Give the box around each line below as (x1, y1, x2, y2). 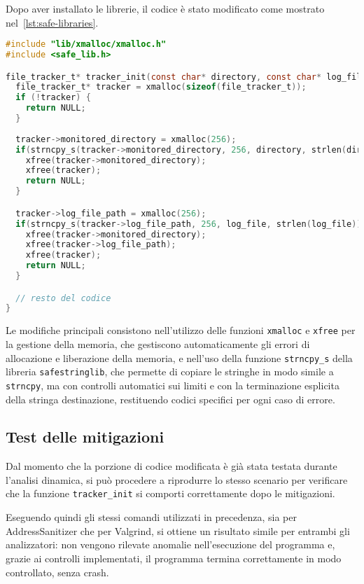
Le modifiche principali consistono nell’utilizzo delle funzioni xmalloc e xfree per (6, 323, 356, 338)
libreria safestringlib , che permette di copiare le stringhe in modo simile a (6, 364, 334, 379)
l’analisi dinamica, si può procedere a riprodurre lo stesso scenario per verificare (6, 472, 348, 487)
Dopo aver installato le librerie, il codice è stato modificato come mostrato (6, 1, 325, 15)
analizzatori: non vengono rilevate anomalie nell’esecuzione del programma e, (6, 537, 335, 552)
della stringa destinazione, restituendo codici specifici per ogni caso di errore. (6, 391, 335, 406)
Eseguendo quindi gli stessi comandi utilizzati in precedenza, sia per (6, 510, 297, 524)
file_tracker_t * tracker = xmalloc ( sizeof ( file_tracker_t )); (15, 82, 307, 92)
